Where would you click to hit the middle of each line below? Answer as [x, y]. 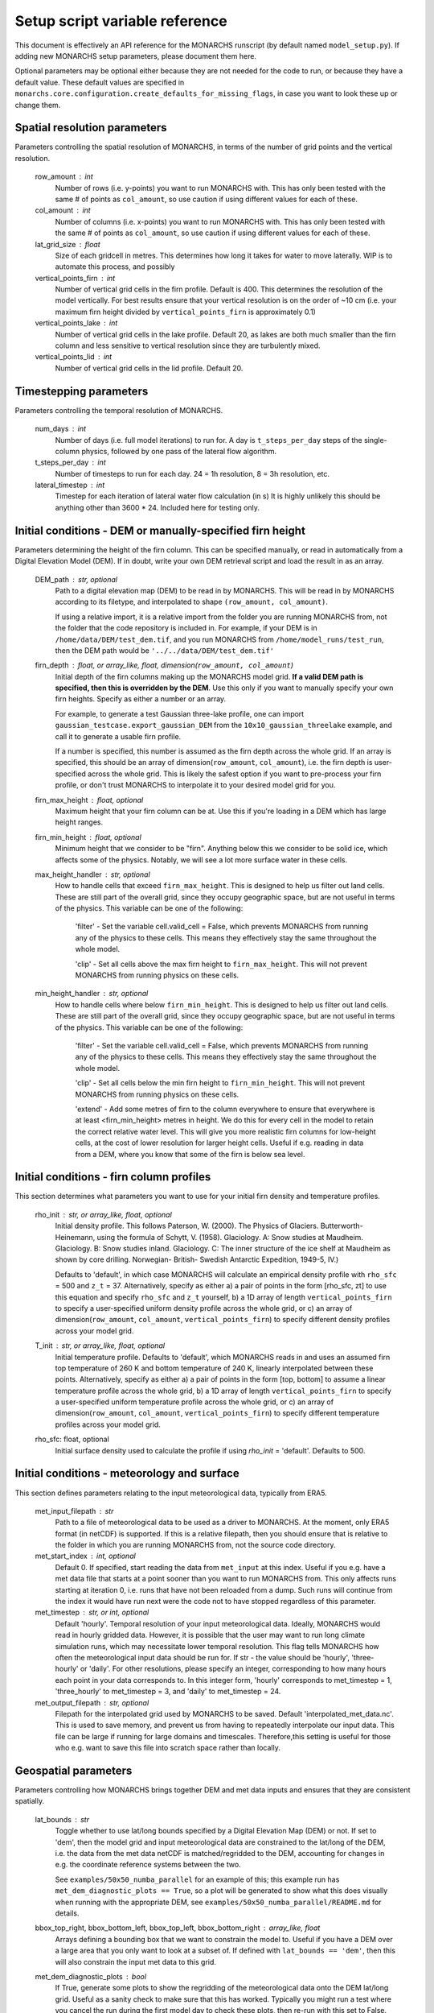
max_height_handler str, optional [92, 874]
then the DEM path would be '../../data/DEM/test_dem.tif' [165, 650]
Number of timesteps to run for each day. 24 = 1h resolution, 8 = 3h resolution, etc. [192, 473]
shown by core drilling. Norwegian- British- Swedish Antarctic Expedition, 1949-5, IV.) [197, 1259]
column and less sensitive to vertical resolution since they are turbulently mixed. [188, 345]
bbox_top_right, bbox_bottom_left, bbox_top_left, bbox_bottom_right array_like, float [178, 1928]
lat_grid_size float [68, 244]
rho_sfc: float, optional [72, 1439]
